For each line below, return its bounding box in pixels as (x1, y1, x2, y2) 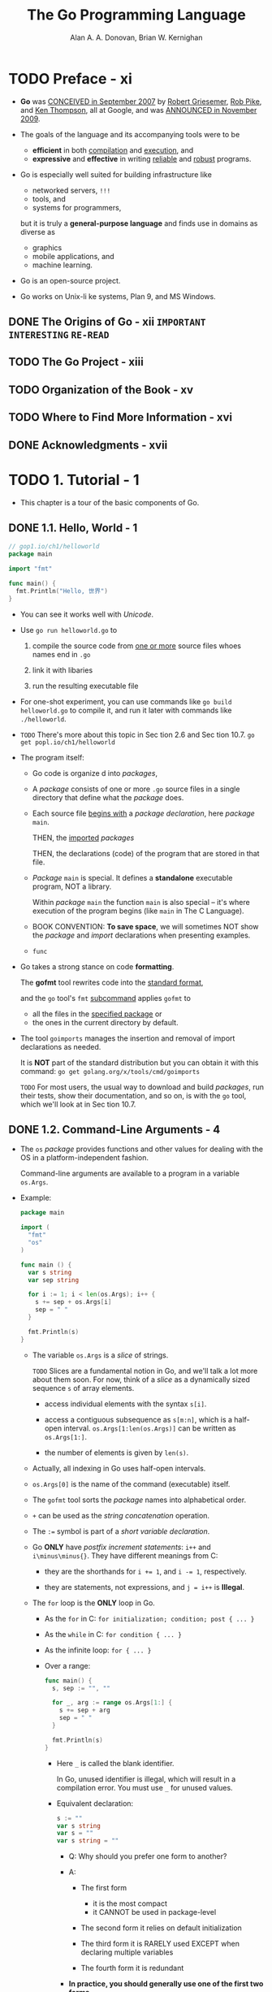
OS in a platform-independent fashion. (19, 1153, 149, 1163)
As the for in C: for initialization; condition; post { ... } (44, 1613, 255, 1623)
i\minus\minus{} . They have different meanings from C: (32, 1550, 218, 1561)
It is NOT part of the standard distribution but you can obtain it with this (19, 1058, 259, 1067)
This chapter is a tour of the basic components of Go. (19, 497, 200, 507)
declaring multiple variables (80, 1947, 174, 1957)
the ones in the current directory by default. (32, 1017, 179, 1027)
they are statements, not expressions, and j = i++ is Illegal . (44, 1582, 245, 1591)
